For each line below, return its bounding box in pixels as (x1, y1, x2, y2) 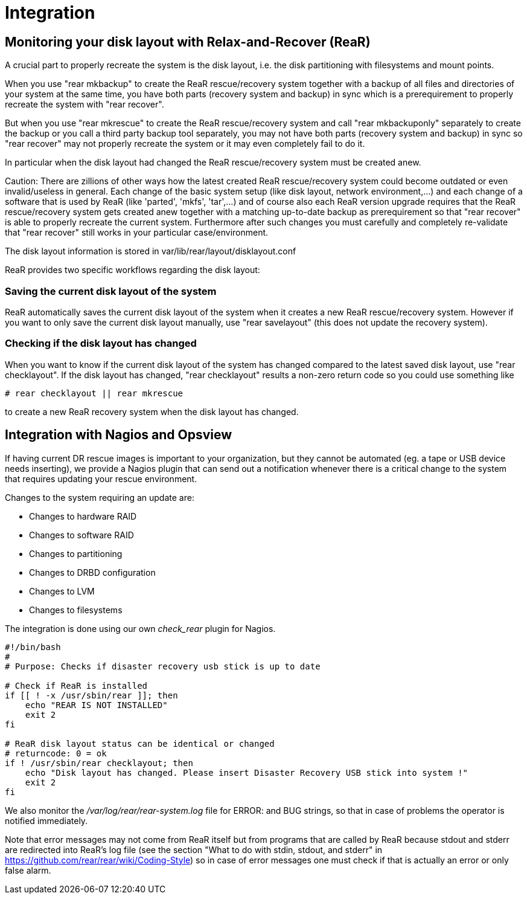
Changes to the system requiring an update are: (5, 492, 194, 503)
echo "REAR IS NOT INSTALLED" (25, 700, 168, 710)
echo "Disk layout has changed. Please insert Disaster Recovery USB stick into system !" (25, 767, 468, 778)
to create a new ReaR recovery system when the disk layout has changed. (5, 406, 299, 417)
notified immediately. (5, 815, 88, 826)
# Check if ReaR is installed (5, 680, 148, 691)
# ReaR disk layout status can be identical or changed (5, 738, 275, 749)
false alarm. (5, 865, 51, 875)
